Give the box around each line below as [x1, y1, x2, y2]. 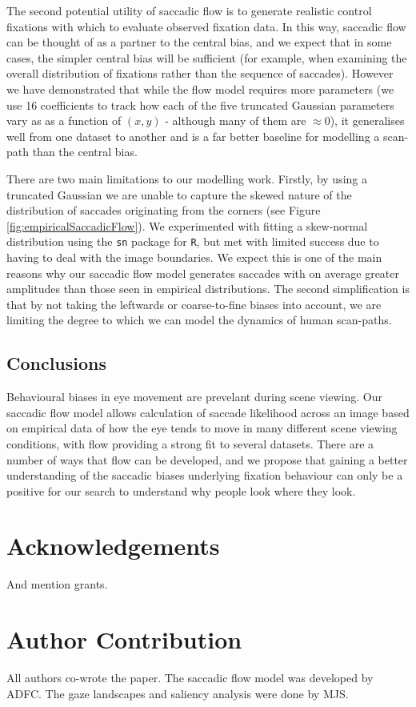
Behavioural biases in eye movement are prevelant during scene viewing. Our [6, 388, 382, 405]
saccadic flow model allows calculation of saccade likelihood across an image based [6, 404, 410, 420]
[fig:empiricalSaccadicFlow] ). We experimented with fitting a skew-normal [6, 217, 368, 234]
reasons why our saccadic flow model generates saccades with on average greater [6, 264, 399, 281]
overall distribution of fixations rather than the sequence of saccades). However [6, 65, 394, 82]
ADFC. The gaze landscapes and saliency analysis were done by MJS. [6, 685, 349, 701]
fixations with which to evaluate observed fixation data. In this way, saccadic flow [6, 18, 406, 34]
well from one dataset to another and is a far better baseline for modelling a [6, 127, 380, 144]
